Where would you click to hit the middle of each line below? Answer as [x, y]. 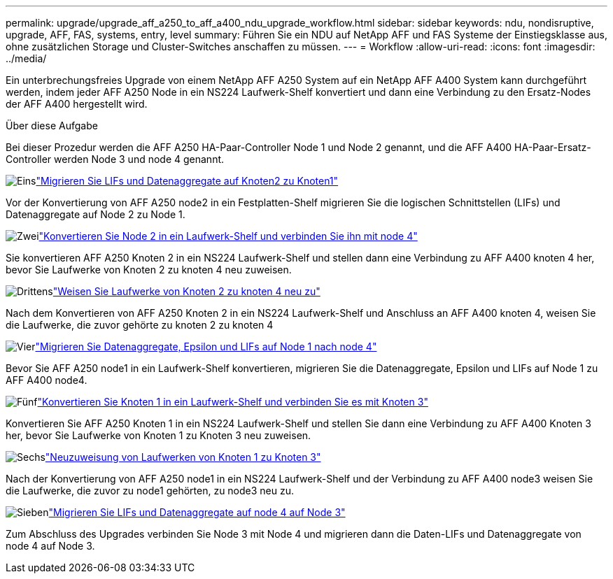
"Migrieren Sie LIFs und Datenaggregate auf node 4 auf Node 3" [197, 512]
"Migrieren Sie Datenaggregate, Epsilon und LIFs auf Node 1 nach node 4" [206, 346]
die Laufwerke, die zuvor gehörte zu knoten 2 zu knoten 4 [140, 325]
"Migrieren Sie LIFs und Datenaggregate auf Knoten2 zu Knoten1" [187, 181]
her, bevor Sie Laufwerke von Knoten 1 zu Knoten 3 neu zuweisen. [158, 435]
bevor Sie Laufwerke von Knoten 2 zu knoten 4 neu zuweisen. [149, 270]
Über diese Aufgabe [52, 126]
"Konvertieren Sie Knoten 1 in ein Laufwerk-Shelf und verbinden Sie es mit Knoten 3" [233, 402]
